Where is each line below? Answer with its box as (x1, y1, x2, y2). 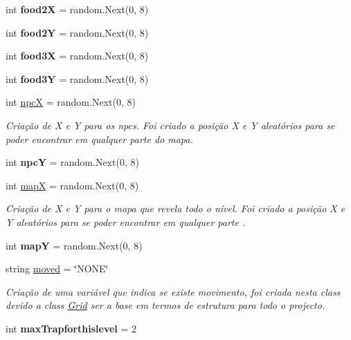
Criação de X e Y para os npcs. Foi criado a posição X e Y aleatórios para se (6, 117, 335, 132)
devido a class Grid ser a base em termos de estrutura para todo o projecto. (6, 298, 325, 312)
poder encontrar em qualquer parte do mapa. (6, 131, 193, 146)
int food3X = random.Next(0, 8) (6, 48, 149, 63)
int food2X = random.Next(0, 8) (6, 2, 149, 16)
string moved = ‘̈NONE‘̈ (6, 261, 109, 276)
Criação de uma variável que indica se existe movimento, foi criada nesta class (6, 284, 341, 299)
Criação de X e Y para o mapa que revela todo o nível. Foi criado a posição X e (6, 201, 345, 216)
